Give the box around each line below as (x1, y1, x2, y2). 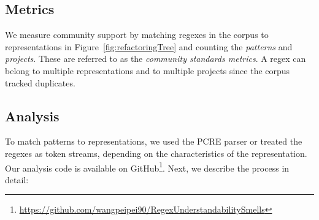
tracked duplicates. (5, 76, 75, 89)
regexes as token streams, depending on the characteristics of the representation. (5, 146, 307, 159)
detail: (5, 173, 29, 186)
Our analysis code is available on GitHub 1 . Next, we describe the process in (5, 159, 290, 174)
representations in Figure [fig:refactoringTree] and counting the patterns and (5, 40, 293, 53)
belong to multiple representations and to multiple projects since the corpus (5, 64, 290, 77)
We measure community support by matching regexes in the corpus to (5, 28, 269, 41)
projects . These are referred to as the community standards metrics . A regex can (5, 52, 306, 65)
